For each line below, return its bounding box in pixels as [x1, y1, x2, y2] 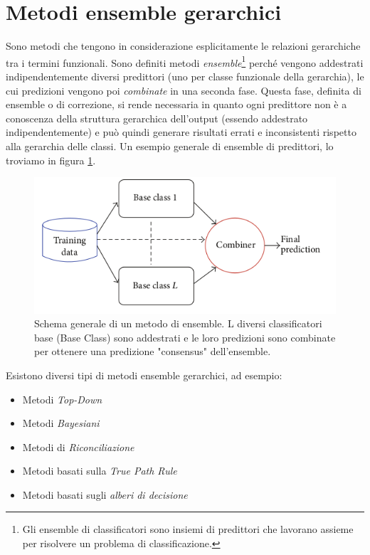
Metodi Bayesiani [22, 416, 100, 430]
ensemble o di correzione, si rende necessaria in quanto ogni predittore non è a [6, 97, 347, 112]
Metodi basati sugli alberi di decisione [22, 487, 188, 502]
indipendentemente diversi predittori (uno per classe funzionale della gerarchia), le [6, 68, 364, 83]
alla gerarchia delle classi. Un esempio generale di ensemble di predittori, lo [6, 138, 334, 153]
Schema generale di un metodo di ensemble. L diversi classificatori [34, 316, 322, 331]
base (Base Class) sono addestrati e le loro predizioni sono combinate [34, 329, 336, 344]
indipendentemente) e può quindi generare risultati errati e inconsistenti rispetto [6, 125, 356, 139]
